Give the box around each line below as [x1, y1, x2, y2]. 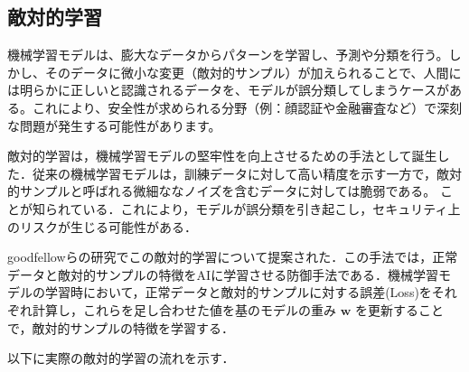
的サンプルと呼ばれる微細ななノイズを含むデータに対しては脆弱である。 [7, 181, 436, 200]
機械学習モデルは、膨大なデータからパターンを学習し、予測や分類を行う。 [7, 45, 449, 64]
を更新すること [354, 300, 444, 319]
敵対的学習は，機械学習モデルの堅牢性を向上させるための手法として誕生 [7, 146, 437, 165]
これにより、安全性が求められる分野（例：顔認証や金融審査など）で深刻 [32, 98, 463, 116]
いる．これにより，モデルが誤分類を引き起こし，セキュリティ [82, 199, 448, 218]
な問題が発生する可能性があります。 [7, 116, 221, 135]
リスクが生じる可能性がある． [19, 217, 197, 236]
